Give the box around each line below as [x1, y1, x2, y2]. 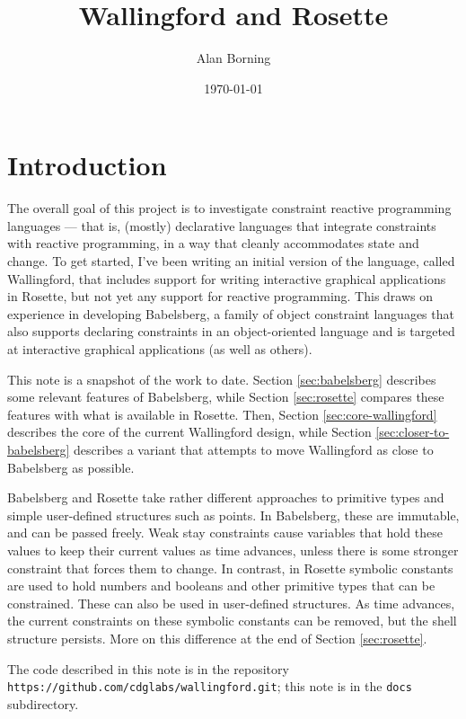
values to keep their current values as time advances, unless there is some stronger [7, 540, 459, 559]
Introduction [7, 146, 167, 183]
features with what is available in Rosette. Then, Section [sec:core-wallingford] [7, 404, 437, 423]
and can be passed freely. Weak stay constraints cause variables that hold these [7, 523, 443, 542]
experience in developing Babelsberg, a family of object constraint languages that [7, 304, 454, 323]
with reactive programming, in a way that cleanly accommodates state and [7, 234, 419, 253]
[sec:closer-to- [375, 422, 450, 441]
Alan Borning [196, 49, 271, 67]
